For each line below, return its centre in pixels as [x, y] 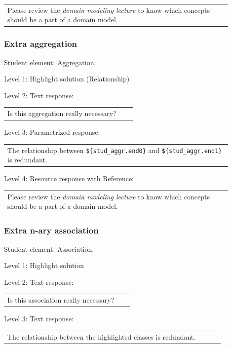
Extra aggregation [41, 44]
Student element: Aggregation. [50, 62]
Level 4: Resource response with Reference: [69, 178]
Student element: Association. [49, 249]
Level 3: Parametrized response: [52, 132]
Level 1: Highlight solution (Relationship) [67, 79]
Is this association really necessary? [61, 300]
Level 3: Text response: [39, 319]
